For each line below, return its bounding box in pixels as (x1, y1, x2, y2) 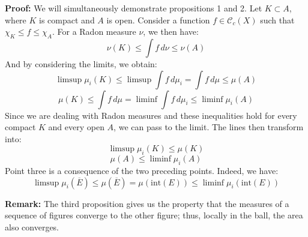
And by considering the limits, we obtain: (5, 57, 157, 70)
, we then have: (143, 25, 199, 38)
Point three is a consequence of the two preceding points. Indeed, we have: (5, 164, 279, 176)
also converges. (5, 220, 59, 233)
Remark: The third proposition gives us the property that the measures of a (5, 197, 289, 209)
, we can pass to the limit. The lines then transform (113, 121, 304, 133)
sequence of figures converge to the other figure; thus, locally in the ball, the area (5, 209, 303, 221)
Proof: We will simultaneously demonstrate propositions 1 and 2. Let (5, 2, 262, 14)
